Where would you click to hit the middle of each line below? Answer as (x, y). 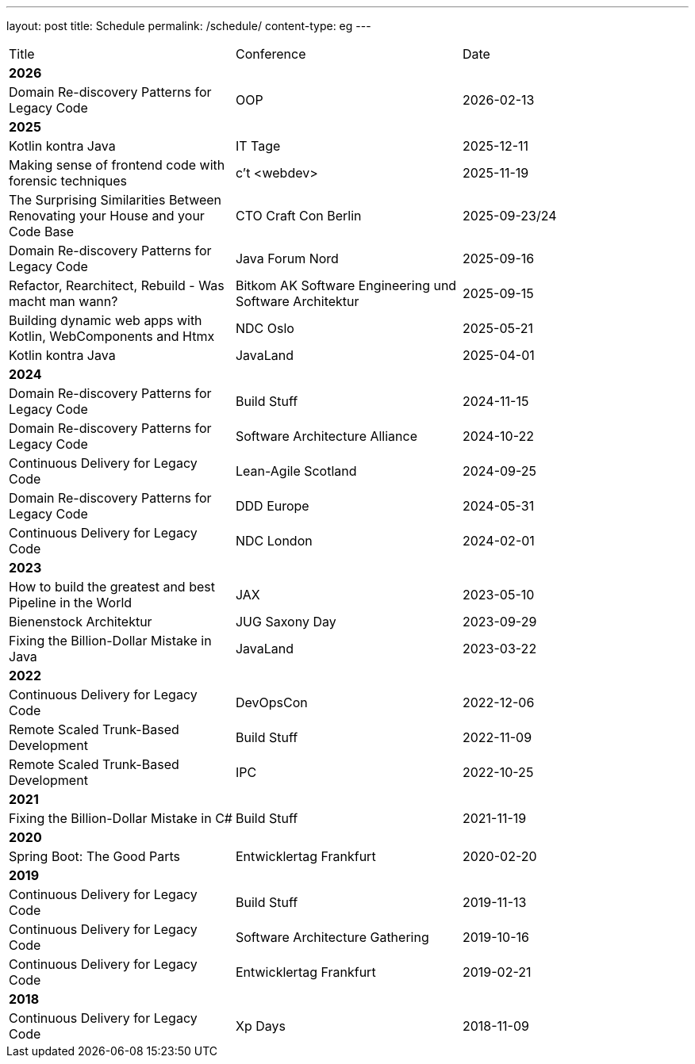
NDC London (274, 541)
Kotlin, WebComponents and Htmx (112, 336)
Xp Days (260, 1026)
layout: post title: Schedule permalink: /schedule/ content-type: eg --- (189, 26)
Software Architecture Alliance (326, 436)
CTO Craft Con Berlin (298, 216)
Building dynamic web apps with (106, 320)
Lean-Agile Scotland (296, 471)
